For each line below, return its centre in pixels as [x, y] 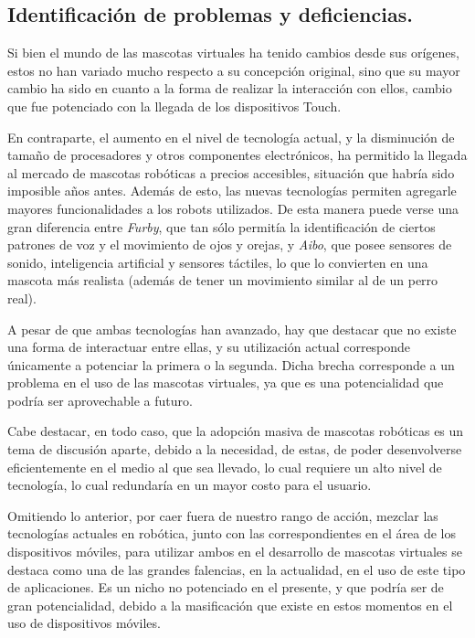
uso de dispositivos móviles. [84, 623]
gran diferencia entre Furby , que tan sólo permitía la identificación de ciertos [222, 226]
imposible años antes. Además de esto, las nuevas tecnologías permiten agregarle [232, 191]
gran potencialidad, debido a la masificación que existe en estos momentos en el [230, 605]
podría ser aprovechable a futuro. [100, 400]
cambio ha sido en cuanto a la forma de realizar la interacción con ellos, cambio [230, 88]
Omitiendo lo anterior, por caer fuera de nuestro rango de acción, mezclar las [223, 515]
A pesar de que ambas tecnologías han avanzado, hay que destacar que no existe [232, 329]
